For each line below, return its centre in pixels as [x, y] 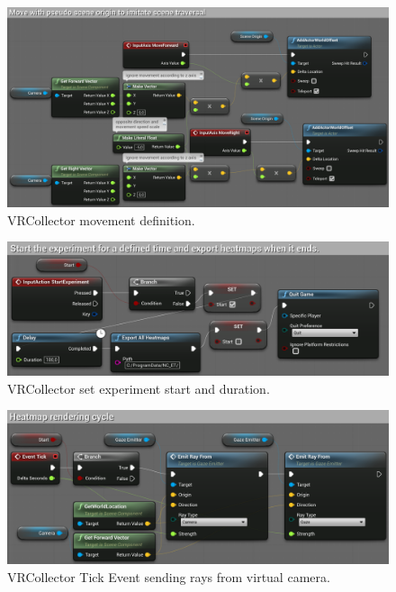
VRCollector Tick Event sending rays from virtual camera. [169, 576]
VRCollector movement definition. [101, 219]
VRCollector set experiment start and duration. [139, 388]
